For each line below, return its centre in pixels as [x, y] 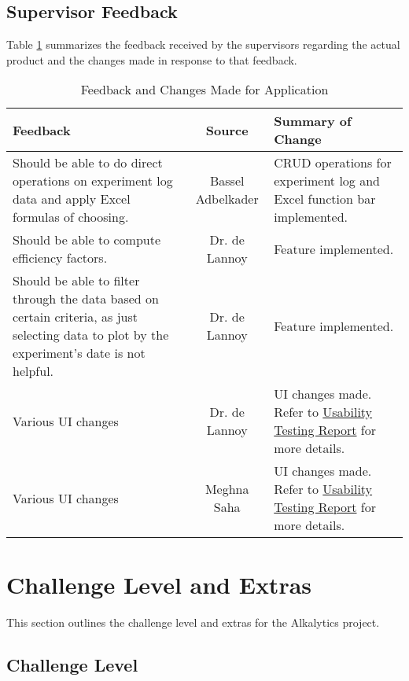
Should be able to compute [87, 240]
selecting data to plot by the [91, 335]
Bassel [227, 181]
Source [227, 130]
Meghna [227, 489]
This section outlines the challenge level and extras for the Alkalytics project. [193, 622]
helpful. [33, 371]
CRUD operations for [333, 163]
